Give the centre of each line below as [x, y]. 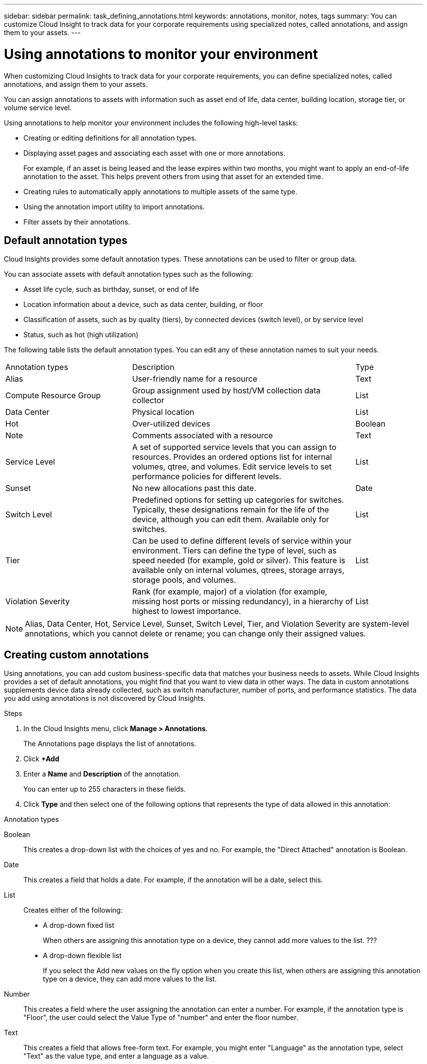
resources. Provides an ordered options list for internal [232, 457]
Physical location [163, 412]
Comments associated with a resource [203, 436]
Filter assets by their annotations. [77, 222]
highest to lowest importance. [187, 611]
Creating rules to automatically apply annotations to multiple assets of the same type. [160, 191]
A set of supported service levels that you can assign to [234, 447]
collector [148, 400]
